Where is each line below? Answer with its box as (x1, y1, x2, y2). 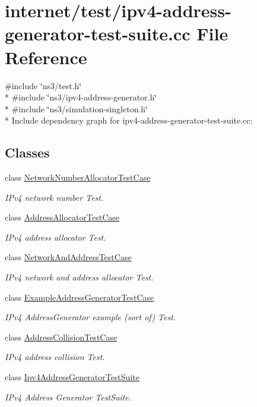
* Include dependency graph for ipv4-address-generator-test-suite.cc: (5, 114, 253, 127)
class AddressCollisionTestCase (5, 330, 118, 343)
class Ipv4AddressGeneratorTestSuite (5, 371, 139, 383)
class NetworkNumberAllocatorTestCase (5, 171, 151, 184)
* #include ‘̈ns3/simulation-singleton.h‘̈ (5, 102, 148, 115)
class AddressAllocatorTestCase (5, 211, 120, 223)
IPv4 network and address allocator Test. (5, 271, 154, 283)
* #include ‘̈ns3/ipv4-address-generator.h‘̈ (5, 91, 157, 103)
